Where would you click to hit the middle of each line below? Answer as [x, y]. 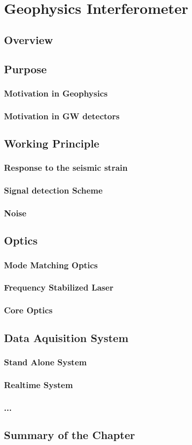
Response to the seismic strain [66, 168]
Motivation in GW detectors [62, 116]
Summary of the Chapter [70, 434]
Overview [29, 39]
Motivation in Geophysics [56, 93]
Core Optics [28, 310]
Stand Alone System [45, 362]
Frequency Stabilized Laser [59, 287]
